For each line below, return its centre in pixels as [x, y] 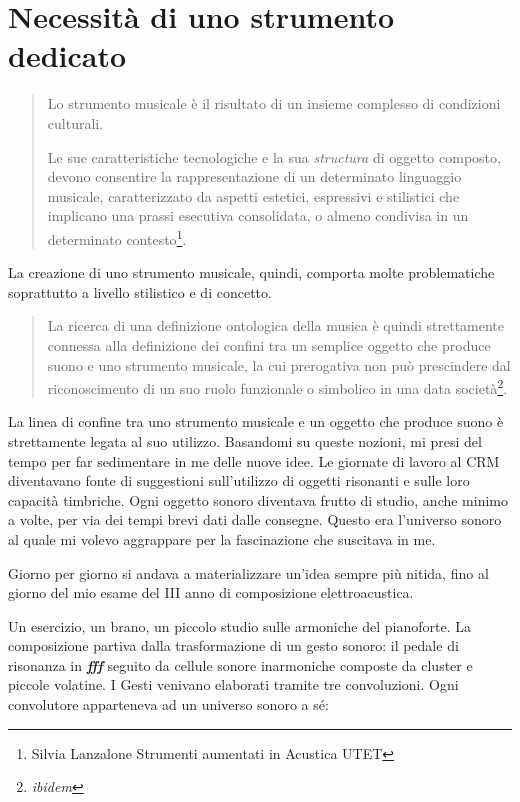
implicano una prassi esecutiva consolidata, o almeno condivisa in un [258, 215]
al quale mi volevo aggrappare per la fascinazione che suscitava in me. [222, 538]
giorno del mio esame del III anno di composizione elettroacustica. [211, 592]
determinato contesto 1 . [117, 237]
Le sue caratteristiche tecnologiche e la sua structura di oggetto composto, [274, 156]
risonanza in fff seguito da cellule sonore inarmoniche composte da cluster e [240, 664]
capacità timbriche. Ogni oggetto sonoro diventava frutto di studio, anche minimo [258, 499]
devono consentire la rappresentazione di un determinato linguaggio [254, 176]
